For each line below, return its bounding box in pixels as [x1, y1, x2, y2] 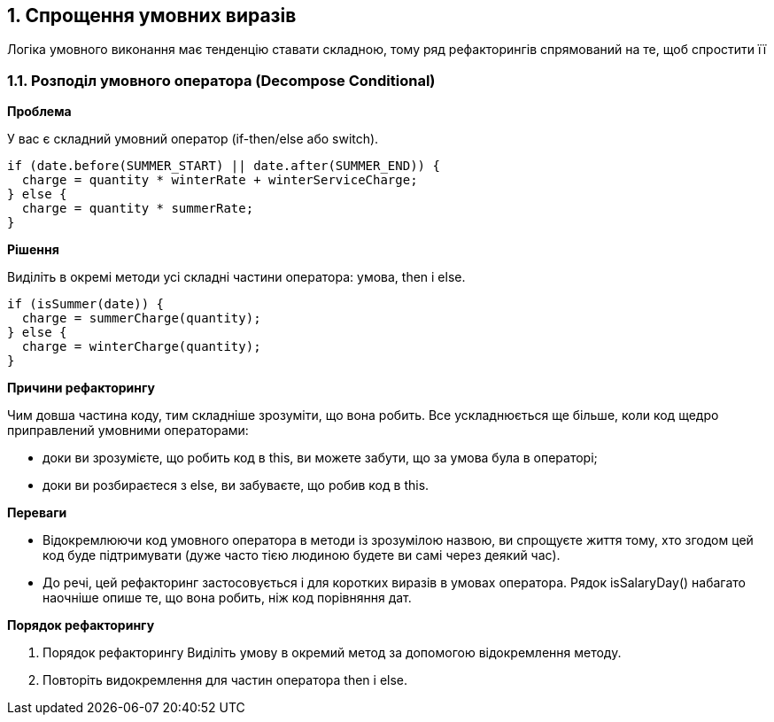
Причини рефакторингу [7, 380, 155, 396]
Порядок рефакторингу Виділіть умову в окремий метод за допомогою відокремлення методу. [43, 645, 622, 661]
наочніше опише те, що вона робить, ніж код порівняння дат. [43, 590, 412, 606]
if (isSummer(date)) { [7, 297, 165, 312]
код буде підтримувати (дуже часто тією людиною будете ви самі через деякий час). [43, 547, 561, 563]
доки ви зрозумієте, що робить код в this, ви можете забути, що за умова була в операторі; [43, 450, 598, 466]
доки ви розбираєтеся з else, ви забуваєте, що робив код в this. [43, 477, 430, 493]
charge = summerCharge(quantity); [21, 311, 261, 326]
